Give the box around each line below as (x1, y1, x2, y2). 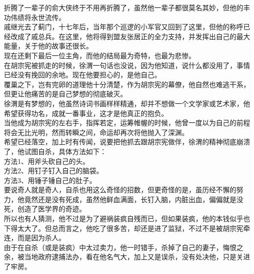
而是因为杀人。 (17, 232, 65, 243)
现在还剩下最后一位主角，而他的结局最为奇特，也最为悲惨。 (4, 50, 195, 60)
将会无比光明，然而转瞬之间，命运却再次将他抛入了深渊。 (4, 127, 189, 137)
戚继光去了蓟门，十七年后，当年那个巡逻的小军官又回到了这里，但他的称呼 (4, 22, 243, 32)
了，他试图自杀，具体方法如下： (4, 146, 106, 156)
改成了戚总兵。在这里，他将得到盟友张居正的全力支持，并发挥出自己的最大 (10, 31, 250, 41)
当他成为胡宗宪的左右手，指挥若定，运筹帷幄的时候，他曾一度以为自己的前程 (4, 117, 250, 128)
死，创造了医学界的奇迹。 (4, 204, 86, 214)
